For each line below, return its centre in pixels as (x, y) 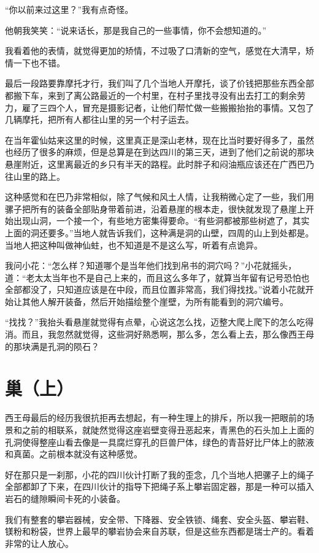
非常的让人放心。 (39, 543)
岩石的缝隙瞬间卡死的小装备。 (65, 498)
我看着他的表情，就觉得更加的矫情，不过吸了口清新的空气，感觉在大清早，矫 (159, 51)
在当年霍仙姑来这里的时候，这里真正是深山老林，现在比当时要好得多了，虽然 (159, 140)
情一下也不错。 (35, 62)
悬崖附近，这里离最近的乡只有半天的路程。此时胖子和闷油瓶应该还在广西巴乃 (159, 164)
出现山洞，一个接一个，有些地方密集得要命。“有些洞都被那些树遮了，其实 (161, 221)
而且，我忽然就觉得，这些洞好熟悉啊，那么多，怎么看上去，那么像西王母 (168, 334)
